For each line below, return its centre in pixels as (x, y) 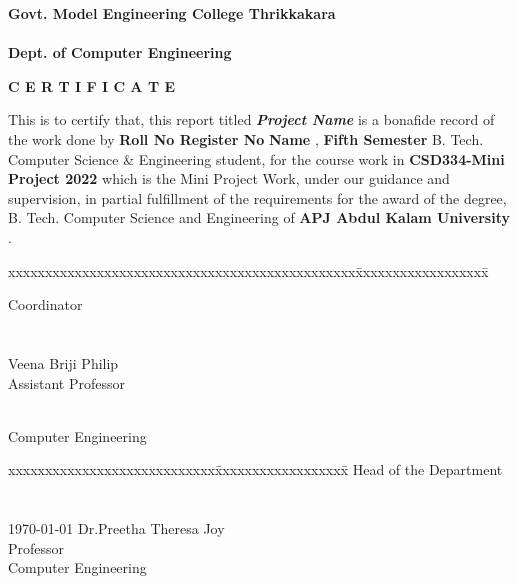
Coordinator (45, 304)
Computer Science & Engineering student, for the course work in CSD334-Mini (256, 158)
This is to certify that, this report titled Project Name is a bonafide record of (251, 119)
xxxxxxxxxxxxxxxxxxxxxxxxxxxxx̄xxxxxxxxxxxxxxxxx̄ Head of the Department (255, 469)
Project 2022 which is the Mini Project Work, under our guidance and (229, 178)
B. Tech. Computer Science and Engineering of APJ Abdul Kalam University (259, 217)
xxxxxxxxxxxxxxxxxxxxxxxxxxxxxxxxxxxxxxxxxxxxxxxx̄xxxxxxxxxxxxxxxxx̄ (248, 270)
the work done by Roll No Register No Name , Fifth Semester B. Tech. (246, 138)
